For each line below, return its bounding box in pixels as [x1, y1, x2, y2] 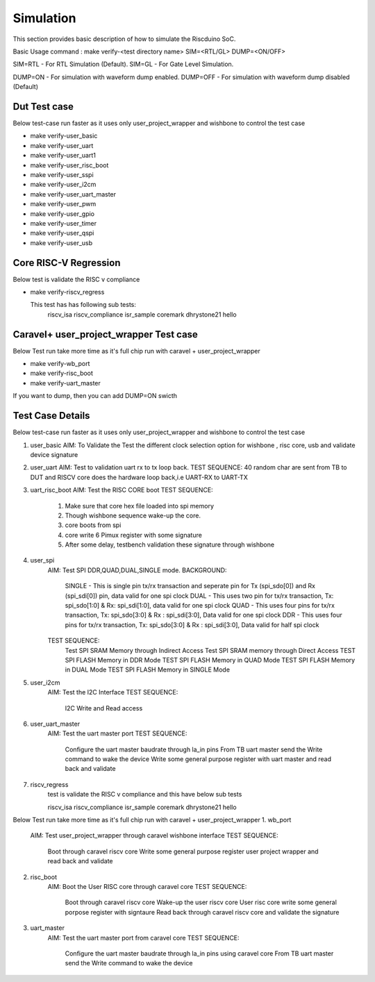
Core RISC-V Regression [12, 257, 121, 269]
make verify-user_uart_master [30, 190, 117, 198]
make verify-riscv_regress [30, 288, 105, 296]
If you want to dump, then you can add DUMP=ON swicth [12, 392, 177, 400]
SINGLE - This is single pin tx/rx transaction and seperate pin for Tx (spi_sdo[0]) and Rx [65, 582, 316, 590]
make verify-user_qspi [30, 229, 94, 238]
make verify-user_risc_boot [30, 160, 109, 169]
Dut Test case [12, 101, 74, 113]
